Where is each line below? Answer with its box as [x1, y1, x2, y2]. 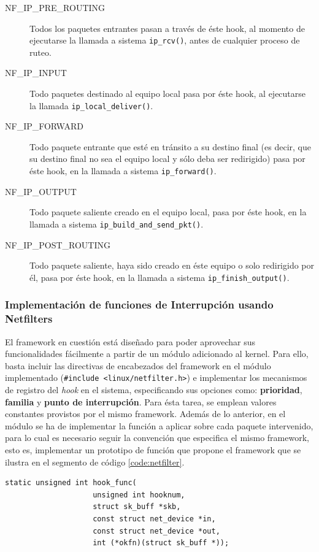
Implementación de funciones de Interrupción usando [5, 297, 274, 312]
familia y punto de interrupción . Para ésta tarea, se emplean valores [5, 395, 277, 408]
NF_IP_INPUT [5, 66, 67, 79]
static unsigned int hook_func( [5, 478, 137, 488]
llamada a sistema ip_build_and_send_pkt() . [29, 217, 204, 230]
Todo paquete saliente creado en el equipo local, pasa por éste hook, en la [29, 205, 307, 218]
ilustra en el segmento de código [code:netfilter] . [5, 455, 185, 468]
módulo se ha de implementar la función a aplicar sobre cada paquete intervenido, [5, 419, 313, 432]
